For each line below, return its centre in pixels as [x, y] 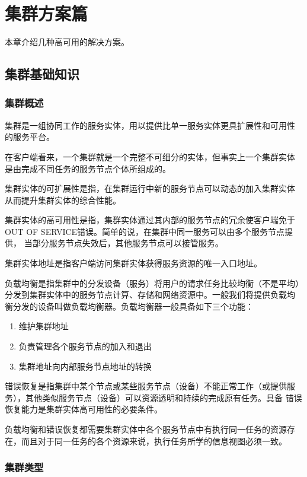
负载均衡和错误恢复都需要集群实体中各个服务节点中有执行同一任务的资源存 [150, 429]
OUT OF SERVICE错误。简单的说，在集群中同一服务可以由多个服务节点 [145, 231]
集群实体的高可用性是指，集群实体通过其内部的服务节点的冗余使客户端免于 [150, 220]
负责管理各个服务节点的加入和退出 [85, 346]
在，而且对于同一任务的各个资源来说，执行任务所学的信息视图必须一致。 [146, 441]
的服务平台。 [30, 137]
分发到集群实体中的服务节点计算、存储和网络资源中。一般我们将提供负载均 [150, 295]
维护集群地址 [44, 326]
